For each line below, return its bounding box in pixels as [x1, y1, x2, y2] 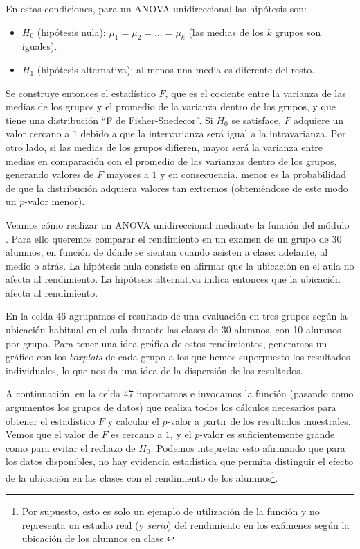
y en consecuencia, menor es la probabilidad [160, 167, 347, 182]
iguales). [21, 39, 57, 53]
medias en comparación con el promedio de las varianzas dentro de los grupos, [6, 153, 337, 168]
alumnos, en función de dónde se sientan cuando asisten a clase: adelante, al [6, 245, 328, 259]
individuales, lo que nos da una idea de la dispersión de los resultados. [6, 363, 303, 377]
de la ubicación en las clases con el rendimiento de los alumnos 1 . [6, 469, 278, 485]
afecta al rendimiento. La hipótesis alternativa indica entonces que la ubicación [6, 272, 341, 286]
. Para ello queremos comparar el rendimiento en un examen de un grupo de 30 [6, 231, 342, 245]
